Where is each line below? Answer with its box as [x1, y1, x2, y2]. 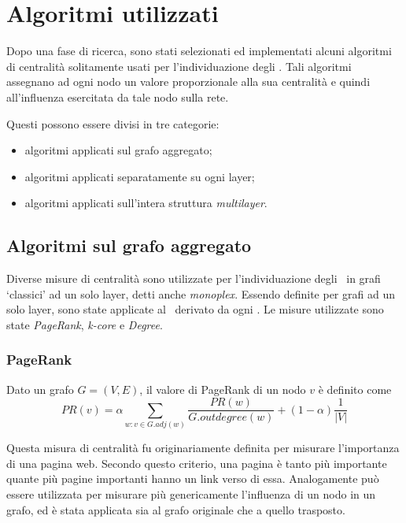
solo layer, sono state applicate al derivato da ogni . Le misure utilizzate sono [6, 301, 384, 317]
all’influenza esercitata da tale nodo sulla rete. [6, 88, 229, 105]
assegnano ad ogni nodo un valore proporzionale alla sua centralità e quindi [6, 73, 371, 90]
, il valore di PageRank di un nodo [139, 380, 306, 397]
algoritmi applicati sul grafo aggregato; [24, 142, 212, 158]
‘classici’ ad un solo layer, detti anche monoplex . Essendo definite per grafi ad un [6, 285, 395, 302]
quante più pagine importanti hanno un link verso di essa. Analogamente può [6, 470, 379, 487]
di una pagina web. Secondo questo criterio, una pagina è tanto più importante [6, 454, 387, 471]
